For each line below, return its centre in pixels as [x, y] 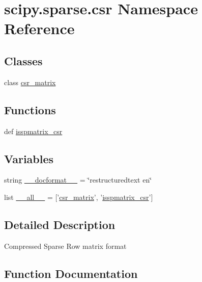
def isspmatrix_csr [33, 131]
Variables [29, 158]
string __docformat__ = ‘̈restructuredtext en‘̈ [78, 180]
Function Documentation [71, 273]
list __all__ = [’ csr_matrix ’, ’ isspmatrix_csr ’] [79, 197]
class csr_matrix [30, 82]
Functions [30, 109]
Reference [39, 28]
